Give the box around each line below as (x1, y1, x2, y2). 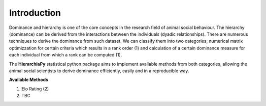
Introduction (9, 7, 61, 18)
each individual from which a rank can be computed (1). (9, 52, 122, 58)
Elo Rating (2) (21, 86, 49, 92)
